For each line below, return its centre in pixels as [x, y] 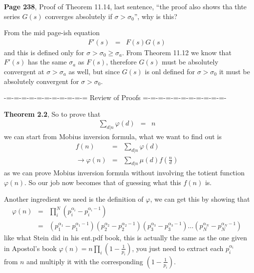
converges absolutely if [79, 16]
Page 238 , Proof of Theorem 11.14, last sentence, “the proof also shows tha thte [125, 6]
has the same [47, 62]
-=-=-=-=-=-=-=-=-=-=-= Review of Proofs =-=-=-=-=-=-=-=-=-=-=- [115, 97]
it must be [234, 71]
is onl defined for [170, 71]
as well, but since [94, 71]
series [12, 16]
